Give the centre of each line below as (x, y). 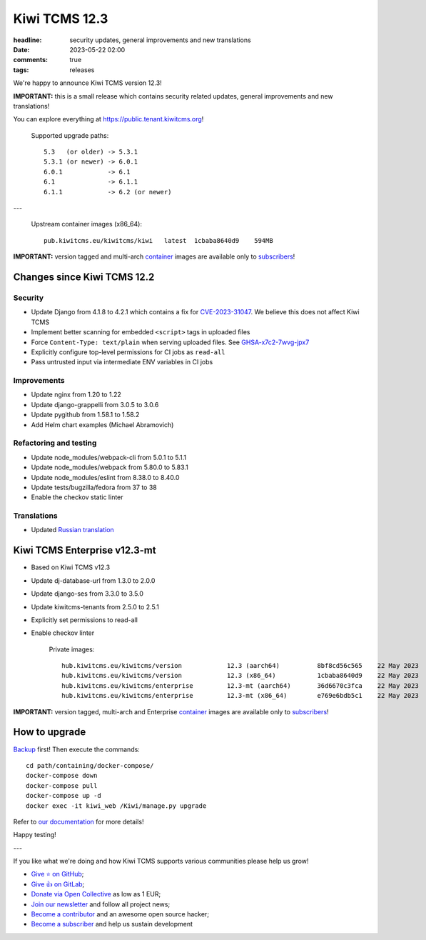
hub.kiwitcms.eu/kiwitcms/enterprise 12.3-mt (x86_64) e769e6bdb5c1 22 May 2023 (240, 696)
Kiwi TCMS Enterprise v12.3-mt (85, 550)
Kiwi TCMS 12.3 (61, 19)
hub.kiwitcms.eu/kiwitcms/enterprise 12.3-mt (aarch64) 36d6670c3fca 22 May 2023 (240, 685)
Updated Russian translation (72, 530)
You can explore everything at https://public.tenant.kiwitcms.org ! (108, 119)
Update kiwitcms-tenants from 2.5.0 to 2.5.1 (95, 606)
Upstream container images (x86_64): (87, 224)
